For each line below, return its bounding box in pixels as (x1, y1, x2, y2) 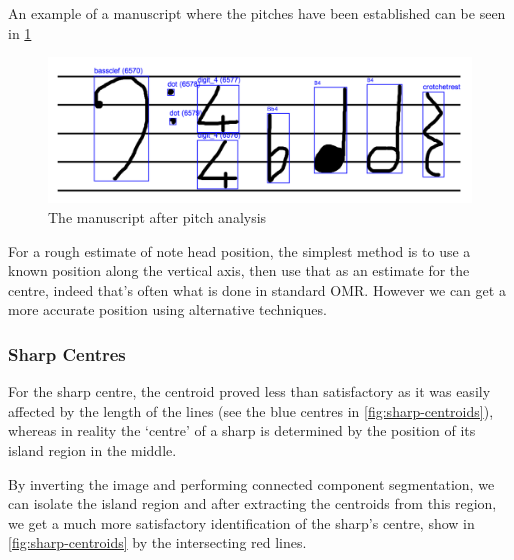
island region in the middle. (8, 439, 177, 460)
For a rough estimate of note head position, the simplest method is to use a (8, 240, 471, 261)
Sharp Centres (8, 341, 126, 366)
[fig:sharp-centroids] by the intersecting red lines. (8, 532, 307, 553)
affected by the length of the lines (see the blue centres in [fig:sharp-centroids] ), (8, 400, 494, 421)
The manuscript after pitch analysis (48, 206, 267, 227)
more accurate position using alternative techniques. (8, 299, 327, 320)
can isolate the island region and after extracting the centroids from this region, (8, 493, 497, 514)
